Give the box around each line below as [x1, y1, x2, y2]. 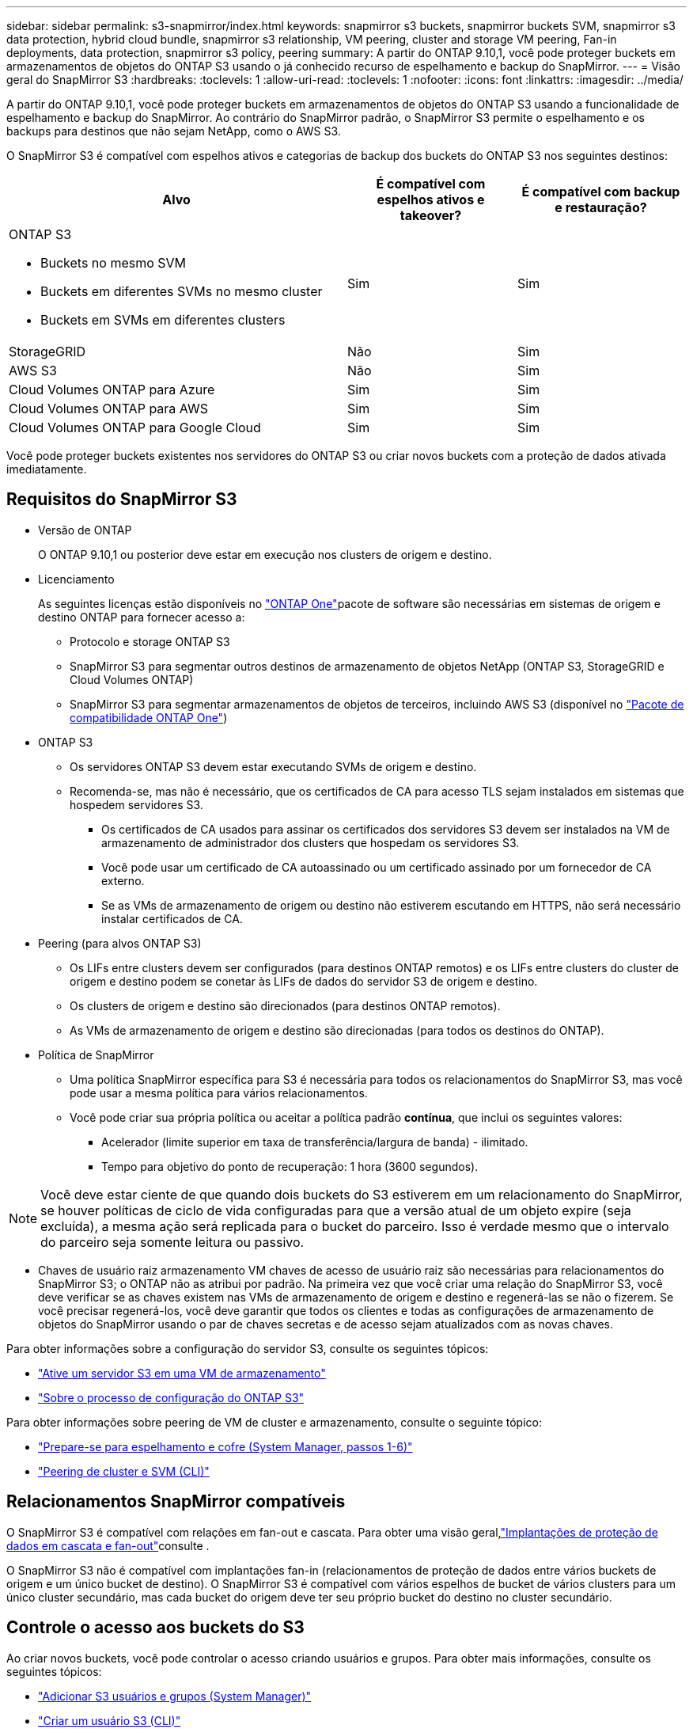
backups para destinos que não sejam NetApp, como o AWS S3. [6, 124, 341, 138]
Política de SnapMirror [38, 1047, 154, 1062]
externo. [101, 873, 145, 887]
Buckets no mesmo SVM [40, 255, 187, 271]
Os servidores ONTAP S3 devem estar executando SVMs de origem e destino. [70, 759, 477, 773]
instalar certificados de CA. [101, 911, 243, 925]
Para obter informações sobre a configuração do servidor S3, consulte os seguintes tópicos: [6, 1341, 489, 1355]
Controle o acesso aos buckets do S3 [6, 1617, 305, 1638]
